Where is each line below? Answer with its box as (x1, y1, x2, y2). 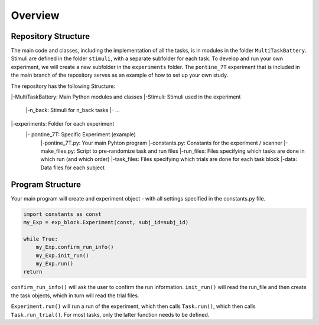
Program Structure (11, 179, 82, 189)
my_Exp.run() (35, 260, 74, 267)
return (23, 268, 43, 275)
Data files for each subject (40, 164, 105, 171)
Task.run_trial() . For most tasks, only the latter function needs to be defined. (11, 311, 210, 318)
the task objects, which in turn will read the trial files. (11, 292, 139, 299)
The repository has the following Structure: (11, 83, 115, 90)
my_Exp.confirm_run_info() (35, 244, 115, 251)
